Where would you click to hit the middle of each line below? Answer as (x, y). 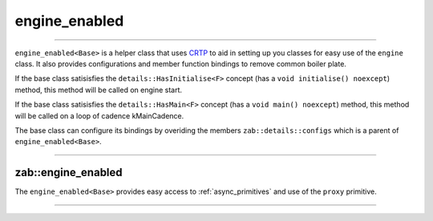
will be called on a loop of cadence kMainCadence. (99, 115)
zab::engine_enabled (69, 173)
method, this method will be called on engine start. (99, 90)
